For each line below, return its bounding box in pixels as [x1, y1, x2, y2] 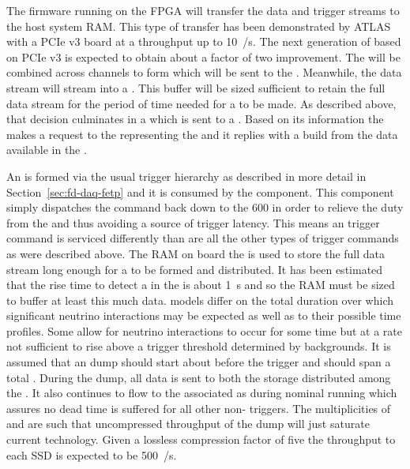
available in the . [6, 141, 87, 158]
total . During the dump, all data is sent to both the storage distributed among [6, 369, 391, 385]
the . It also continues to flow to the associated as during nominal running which [6, 385, 397, 401]
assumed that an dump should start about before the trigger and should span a [6, 354, 391, 370]
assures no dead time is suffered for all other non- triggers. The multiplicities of [6, 400, 391, 416]
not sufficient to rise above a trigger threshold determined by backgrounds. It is [6, 338, 391, 355]
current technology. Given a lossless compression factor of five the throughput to [6, 431, 396, 448]
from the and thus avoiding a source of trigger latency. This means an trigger [6, 214, 380, 231]
